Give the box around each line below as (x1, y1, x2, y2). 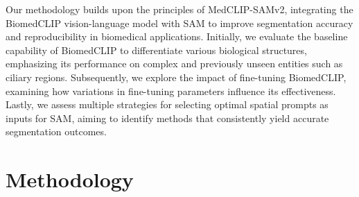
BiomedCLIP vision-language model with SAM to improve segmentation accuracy (6, 15, 353, 30)
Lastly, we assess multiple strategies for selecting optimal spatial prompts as (6, 97, 329, 112)
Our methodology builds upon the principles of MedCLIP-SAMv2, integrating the (6, 2, 353, 16)
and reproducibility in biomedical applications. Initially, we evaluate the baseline (6, 29, 348, 44)
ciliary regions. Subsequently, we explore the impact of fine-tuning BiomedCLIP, (6, 69, 347, 84)
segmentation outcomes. (6, 124, 107, 139)
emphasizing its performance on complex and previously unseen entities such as (6, 56, 343, 71)
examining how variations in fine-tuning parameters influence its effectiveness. (6, 83, 336, 98)
